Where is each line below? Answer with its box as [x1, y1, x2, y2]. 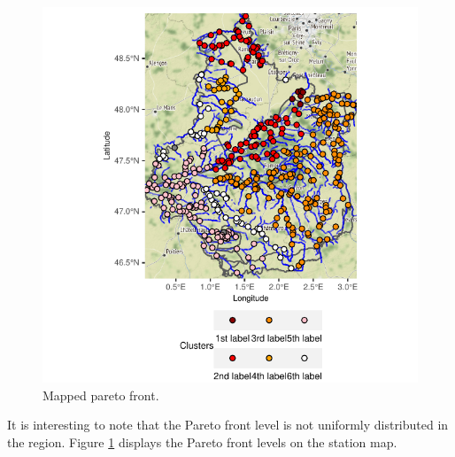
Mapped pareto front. [42, 385, 159, 404]
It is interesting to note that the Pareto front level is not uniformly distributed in [7, 415, 449, 434]
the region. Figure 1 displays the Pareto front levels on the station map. [7, 432, 397, 451]
